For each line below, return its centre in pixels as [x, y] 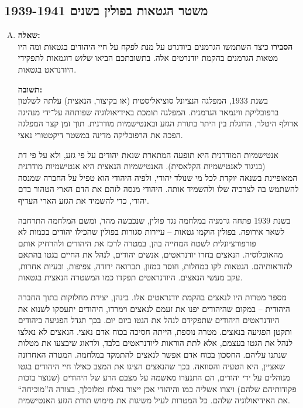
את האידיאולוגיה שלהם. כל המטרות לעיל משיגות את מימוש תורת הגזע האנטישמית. [154, 400]
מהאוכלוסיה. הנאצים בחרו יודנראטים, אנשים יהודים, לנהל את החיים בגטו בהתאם [150, 254]
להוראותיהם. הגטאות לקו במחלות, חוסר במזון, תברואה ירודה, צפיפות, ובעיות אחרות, [155, 265]
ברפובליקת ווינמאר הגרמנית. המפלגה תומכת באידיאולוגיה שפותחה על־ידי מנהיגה [148, 112]
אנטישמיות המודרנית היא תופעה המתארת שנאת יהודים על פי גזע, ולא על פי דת [148, 154]
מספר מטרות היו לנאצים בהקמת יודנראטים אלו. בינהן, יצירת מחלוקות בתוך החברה [152, 297]
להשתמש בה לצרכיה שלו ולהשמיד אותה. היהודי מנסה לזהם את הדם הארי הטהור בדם [158, 189]
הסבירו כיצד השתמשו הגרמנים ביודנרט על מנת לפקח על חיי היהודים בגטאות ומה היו [155, 46]
